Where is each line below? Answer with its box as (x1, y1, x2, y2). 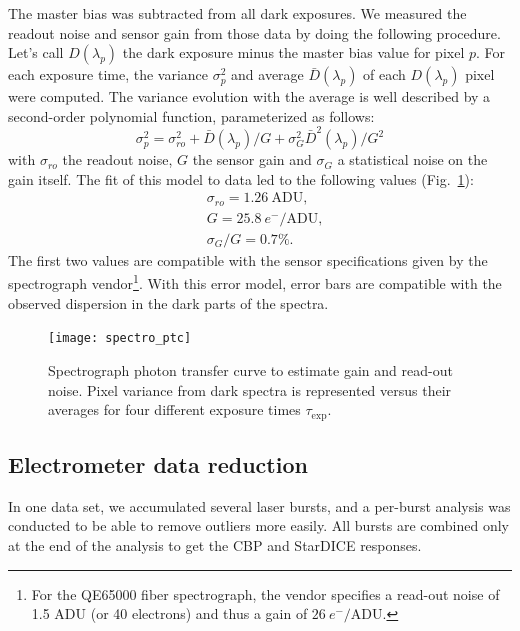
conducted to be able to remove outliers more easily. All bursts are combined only (8, 515, 509, 536)
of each (363, 64, 406, 85)
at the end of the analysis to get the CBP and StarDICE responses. (8, 534, 422, 555)
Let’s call (8, 42, 64, 63)
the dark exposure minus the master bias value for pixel (122, 42, 465, 63)
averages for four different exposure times (48, 399, 301, 420)
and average (231, 64, 304, 85)
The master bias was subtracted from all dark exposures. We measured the (8, 3, 467, 23)
